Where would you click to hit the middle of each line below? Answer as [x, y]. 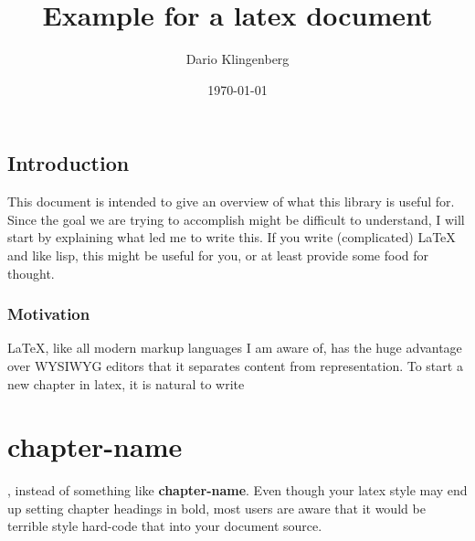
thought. [31, 273]
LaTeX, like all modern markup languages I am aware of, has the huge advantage [235, 348]
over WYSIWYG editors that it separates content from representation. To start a [235, 365]
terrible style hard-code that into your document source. [165, 526]
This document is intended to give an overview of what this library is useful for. [231, 202]
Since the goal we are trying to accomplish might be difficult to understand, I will [236, 219]
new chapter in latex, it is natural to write [126, 383]
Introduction [69, 163]
